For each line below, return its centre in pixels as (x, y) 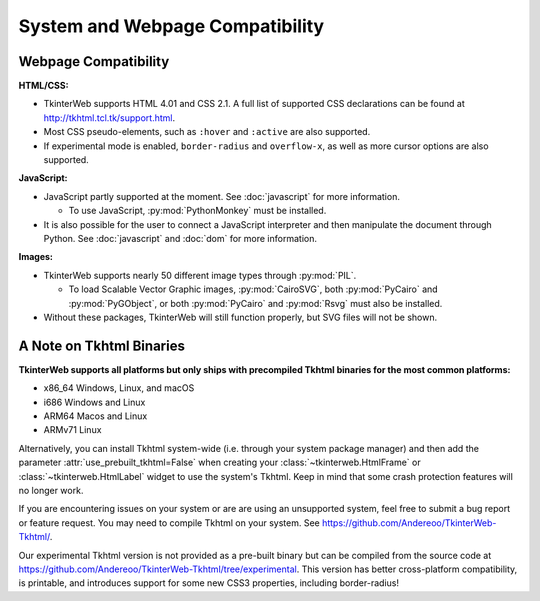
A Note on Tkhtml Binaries (101, 345)
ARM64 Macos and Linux (95, 416)
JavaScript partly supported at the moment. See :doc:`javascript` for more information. (221, 196)
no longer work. (51, 490)
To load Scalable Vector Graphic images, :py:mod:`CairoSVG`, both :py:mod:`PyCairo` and (253, 289)
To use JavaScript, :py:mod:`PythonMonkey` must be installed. (197, 211)
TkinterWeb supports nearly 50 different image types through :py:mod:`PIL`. (200, 275)
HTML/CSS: (43, 86)
